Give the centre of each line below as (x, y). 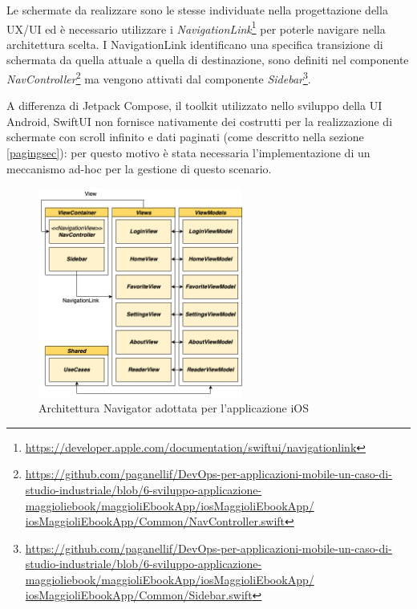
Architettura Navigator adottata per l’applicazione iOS (174, 408)
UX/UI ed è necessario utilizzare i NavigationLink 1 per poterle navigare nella (196, 27)
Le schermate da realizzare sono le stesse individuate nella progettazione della (197, 10)
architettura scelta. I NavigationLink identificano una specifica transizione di (195, 44)
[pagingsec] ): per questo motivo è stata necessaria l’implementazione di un (188, 153)
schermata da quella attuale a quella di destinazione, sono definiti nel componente (208, 60)
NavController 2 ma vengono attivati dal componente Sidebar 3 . (159, 77)
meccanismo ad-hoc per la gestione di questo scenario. (139, 168)
